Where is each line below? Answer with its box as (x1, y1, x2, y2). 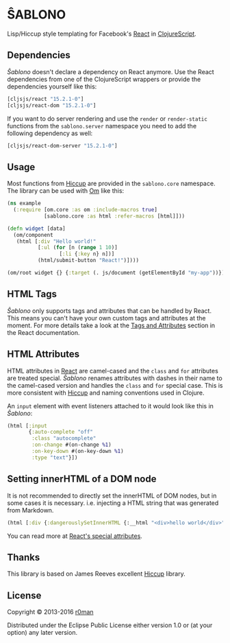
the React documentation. (7, 328, 80, 336)
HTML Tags (7, 288, 57, 300)
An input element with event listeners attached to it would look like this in (7, 401, 214, 410)
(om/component (13, 231, 53, 238)
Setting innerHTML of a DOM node (7, 474, 157, 485)
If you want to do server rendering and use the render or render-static (7, 114, 207, 123)
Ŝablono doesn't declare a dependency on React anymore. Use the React (7, 67, 214, 75)
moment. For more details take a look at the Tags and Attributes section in (7, 321, 216, 329)
